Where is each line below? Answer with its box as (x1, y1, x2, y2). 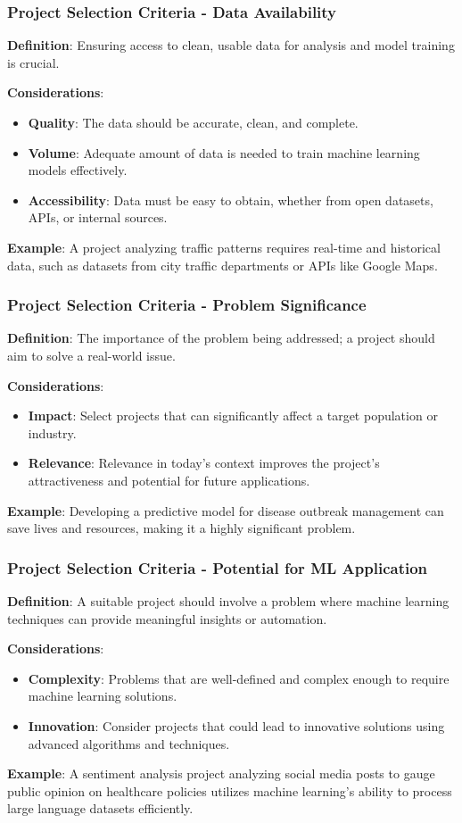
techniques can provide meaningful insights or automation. (7, 609, 327, 628)
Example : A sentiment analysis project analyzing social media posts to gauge (7, 764, 435, 783)
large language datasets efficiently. (7, 799, 194, 818)
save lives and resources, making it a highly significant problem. (7, 519, 356, 537)
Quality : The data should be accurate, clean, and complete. (28, 113, 359, 131)
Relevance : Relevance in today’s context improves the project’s (28, 453, 380, 472)
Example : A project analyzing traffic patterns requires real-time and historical (7, 237, 441, 256)
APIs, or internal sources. (28, 208, 168, 227)
